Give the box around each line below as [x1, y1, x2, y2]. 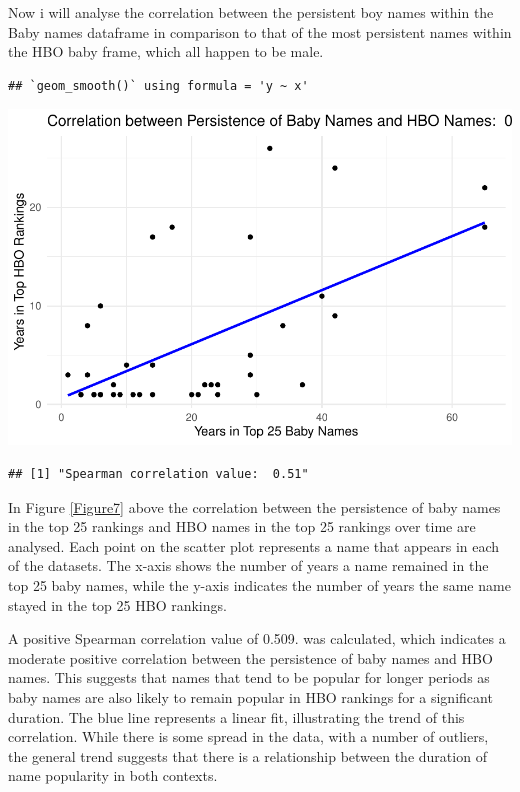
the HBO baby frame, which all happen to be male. [8, 41, 324, 62]
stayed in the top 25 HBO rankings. [8, 594, 227, 615]
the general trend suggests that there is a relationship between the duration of [8, 745, 487, 766]
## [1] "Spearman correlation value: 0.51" [8, 466, 309, 481]
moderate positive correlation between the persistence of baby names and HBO [8, 647, 493, 668]
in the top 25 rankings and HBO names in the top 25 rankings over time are [8, 516, 476, 537]
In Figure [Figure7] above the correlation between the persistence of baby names [8, 496, 501, 517]
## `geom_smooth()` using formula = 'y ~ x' [8, 78, 309, 93]
